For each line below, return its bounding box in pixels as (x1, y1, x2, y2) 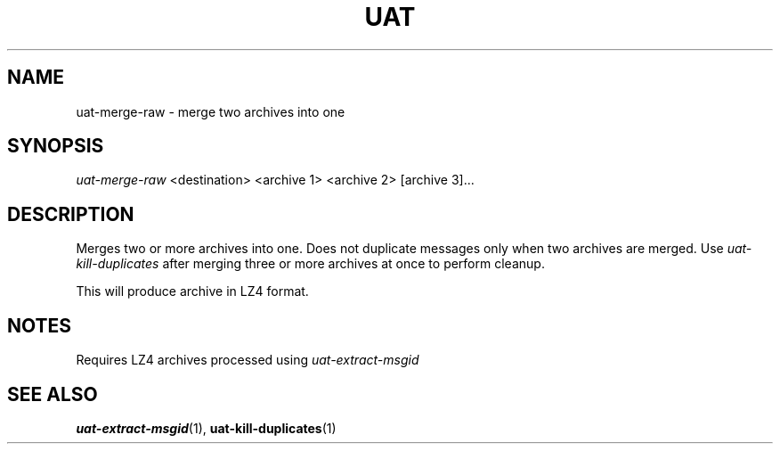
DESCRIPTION (7, 202, 134, 225)
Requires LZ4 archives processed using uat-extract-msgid (76, 352, 419, 368)
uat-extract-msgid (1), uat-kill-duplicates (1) (76, 420, 337, 436)
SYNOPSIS (7, 135, 104, 158)
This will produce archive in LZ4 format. (76, 283, 309, 299)
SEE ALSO (7, 382, 98, 406)
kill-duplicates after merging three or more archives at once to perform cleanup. (76, 256, 545, 272)
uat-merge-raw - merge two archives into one (76, 103, 345, 119)
